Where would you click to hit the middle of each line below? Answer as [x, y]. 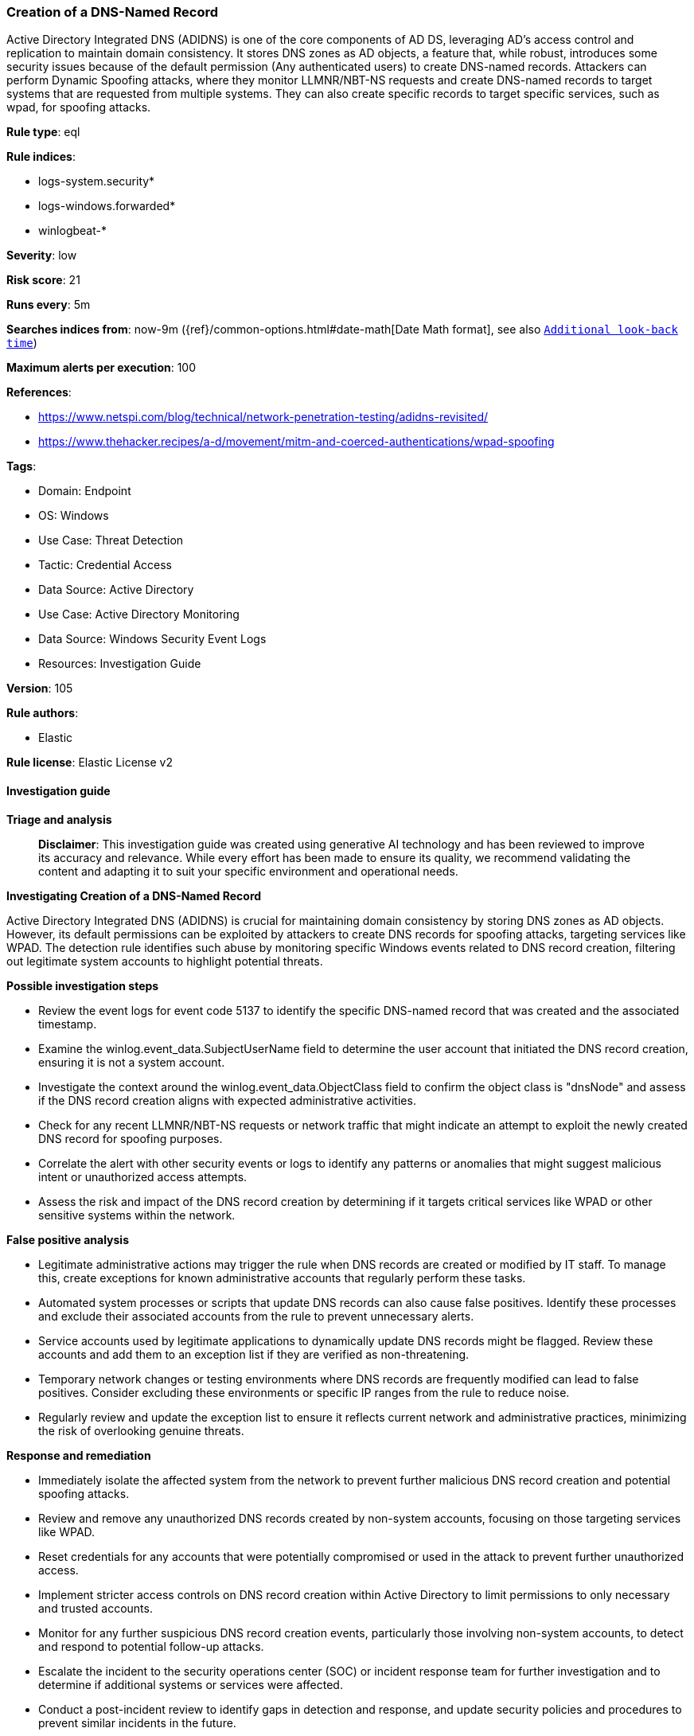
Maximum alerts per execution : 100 [101, 368]
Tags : [21, 466]
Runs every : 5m [49, 305]
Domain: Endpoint [85, 491]
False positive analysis [68, 1239]
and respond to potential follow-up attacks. [151, 1646]
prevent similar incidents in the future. [137, 1722]
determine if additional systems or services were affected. [191, 1684]
